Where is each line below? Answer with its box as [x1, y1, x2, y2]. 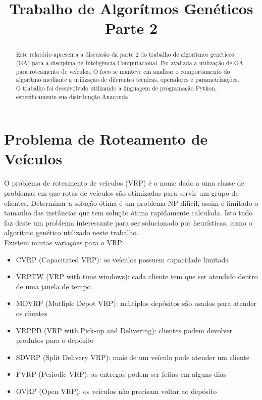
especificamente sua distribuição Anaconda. [16, 92, 130, 101]
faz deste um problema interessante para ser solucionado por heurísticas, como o [4, 217, 252, 228]
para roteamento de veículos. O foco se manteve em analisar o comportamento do [16, 67, 230, 75]
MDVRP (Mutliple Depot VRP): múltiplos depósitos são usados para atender [16, 298, 256, 308]
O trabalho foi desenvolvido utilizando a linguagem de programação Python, [16, 83, 217, 92]
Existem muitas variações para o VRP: [4, 237, 124, 247]
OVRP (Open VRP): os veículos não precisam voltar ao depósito [16, 385, 217, 396]
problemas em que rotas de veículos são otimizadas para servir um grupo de [4, 188, 239, 198]
